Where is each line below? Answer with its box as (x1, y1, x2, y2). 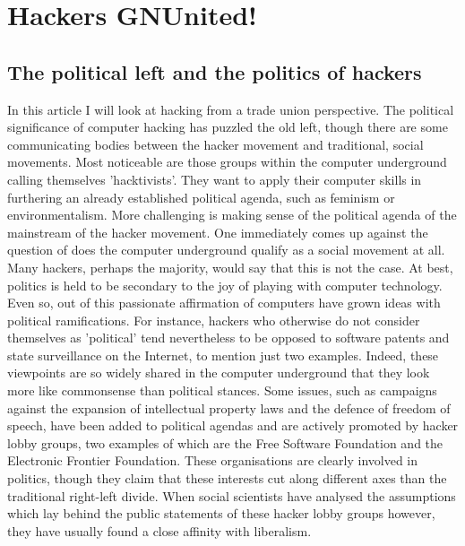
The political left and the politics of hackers (7, 57, 422, 85)
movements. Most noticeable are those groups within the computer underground (7, 152, 447, 171)
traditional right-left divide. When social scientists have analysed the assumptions (7, 486, 456, 505)
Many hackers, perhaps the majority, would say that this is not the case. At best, (7, 257, 453, 276)
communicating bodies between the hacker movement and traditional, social (7, 134, 424, 153)
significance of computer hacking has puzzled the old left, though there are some (7, 117, 448, 136)
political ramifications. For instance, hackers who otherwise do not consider (7, 310, 420, 329)
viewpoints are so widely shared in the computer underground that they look (7, 363, 430, 382)
